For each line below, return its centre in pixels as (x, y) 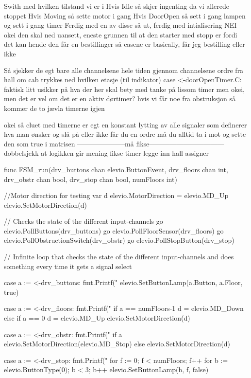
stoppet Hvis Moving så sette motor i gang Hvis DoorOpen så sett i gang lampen (125, 15)
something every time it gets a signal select (68, 266)
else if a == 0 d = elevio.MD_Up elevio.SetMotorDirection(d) (97, 318)
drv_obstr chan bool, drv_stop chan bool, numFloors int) (91, 179)
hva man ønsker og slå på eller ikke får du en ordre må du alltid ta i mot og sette (125, 134)
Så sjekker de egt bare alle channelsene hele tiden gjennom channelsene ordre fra (124, 70)
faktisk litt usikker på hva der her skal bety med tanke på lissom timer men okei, (124, 89)
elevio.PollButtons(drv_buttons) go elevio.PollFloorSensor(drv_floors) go (114, 230)
